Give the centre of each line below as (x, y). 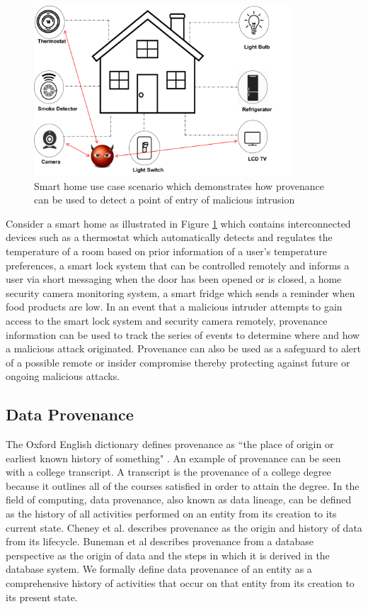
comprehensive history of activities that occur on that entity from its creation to (180, 583)
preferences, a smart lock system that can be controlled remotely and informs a (178, 265)
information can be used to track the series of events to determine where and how (183, 334)
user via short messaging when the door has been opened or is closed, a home (174, 279)
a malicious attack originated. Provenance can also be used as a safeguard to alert (183, 348)
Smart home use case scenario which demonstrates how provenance (179, 185)
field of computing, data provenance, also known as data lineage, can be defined (179, 499)
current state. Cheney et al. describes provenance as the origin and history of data (184, 527)
